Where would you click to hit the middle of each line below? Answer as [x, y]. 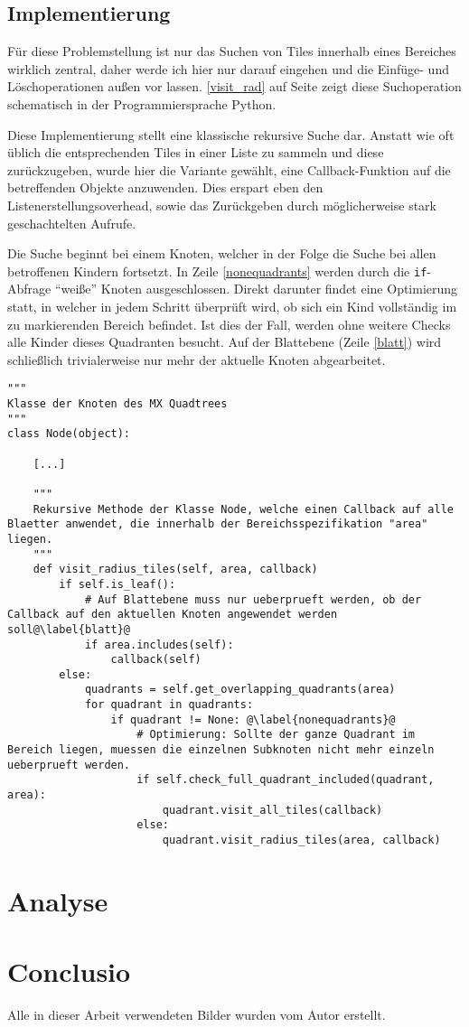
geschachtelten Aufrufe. [72, 223]
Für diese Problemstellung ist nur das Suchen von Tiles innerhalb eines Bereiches [232, 51]
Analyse [58, 900]
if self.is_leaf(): [117, 584]
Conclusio [69, 971]
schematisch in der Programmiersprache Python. [142, 103]
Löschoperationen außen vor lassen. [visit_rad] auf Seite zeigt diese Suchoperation [234, 86]
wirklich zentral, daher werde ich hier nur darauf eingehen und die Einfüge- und [228, 68]
